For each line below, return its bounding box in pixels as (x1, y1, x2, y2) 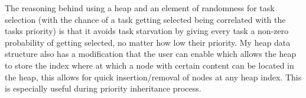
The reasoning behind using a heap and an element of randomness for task (5, 2, 275, 13)
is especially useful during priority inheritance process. (5, 82, 201, 94)
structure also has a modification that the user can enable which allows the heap (5, 48, 297, 60)
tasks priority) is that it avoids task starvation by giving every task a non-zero (5, 25, 289, 37)
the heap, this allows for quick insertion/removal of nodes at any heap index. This (5, 70, 302, 83)
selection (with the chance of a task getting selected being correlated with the (5, 13, 286, 25)
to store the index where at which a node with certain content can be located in (5, 59, 294, 71)
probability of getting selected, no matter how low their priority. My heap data (5, 36, 291, 48)
